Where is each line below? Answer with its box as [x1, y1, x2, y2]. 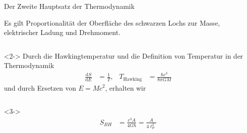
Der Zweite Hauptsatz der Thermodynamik [4, 1, 135, 11]
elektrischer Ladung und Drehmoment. [4, 27, 121, 37]
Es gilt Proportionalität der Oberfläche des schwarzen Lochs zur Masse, [4, 17, 220, 28]
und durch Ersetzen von [4, 82, 76, 93]
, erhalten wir [105, 82, 146, 93]
